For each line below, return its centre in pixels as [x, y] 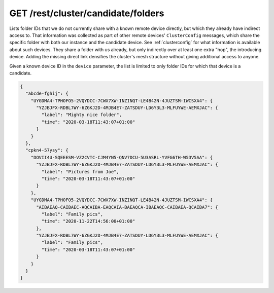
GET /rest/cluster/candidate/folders [87, 13]
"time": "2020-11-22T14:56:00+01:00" [88, 221]
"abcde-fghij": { [47, 94]
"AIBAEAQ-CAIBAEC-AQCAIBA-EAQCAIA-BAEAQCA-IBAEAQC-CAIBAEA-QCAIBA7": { [127, 207]
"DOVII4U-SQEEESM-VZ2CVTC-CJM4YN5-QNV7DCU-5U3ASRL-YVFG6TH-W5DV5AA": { [122, 157]
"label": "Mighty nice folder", [81, 115]
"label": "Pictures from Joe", [80, 172]
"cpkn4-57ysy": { [47, 150]
